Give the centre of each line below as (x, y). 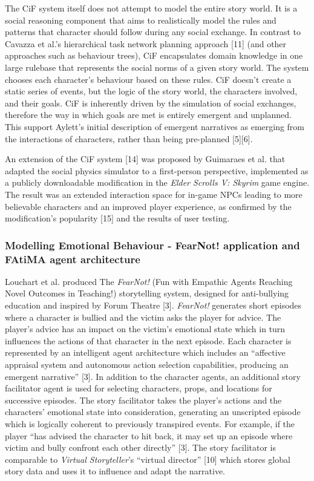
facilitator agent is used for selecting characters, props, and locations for (139, 388)
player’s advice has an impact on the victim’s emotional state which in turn (145, 329)
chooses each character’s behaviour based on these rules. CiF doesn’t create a (148, 79)
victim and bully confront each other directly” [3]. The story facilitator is (140, 447)
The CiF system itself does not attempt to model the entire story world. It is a (151, 8)
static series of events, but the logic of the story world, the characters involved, (151, 91)
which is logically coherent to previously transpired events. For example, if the (150, 423)
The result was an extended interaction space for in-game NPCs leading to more (154, 194)
